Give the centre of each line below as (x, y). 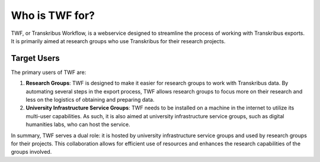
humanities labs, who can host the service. (78, 125)
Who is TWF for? (53, 15)
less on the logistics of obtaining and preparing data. (90, 100)
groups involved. (31, 152)
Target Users (36, 58)
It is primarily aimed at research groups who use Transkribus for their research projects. (118, 41)
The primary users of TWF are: (49, 72)
